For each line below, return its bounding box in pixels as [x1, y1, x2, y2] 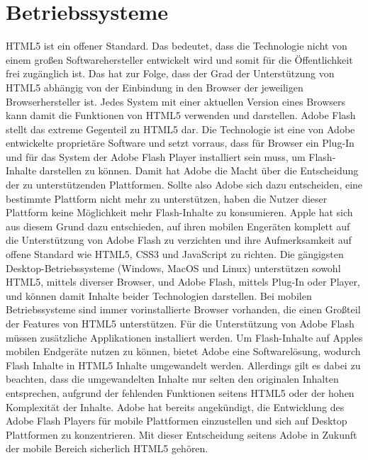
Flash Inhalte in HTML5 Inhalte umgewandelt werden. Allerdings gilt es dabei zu [6, 357, 361, 372]
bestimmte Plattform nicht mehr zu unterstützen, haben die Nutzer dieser [6, 191, 328, 206]
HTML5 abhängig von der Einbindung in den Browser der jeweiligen [6, 79, 303, 94]
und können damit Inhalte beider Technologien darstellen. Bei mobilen [6, 288, 312, 303]
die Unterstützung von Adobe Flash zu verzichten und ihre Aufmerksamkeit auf [6, 232, 352, 247]
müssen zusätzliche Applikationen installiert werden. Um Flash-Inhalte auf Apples [6, 330, 363, 344]
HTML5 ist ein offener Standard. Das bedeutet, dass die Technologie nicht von [6, 38, 347, 53]
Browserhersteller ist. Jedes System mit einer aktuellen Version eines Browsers [6, 94, 346, 108]
